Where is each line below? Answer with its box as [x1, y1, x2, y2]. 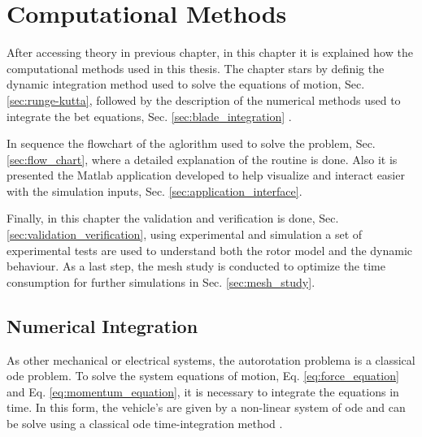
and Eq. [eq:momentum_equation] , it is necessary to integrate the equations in [7, 383, 399, 400]
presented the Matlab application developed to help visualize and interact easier [7, 167, 405, 184]
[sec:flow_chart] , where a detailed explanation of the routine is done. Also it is [7, 150, 398, 167]
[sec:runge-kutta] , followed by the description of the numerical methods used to [7, 91, 401, 108]
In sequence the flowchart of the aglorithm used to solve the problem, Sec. [7, 135, 376, 152]
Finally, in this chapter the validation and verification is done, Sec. [7, 210, 339, 227]
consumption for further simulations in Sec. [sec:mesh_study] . [7, 273, 315, 290]
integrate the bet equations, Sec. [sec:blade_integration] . [7, 107, 292, 124]
